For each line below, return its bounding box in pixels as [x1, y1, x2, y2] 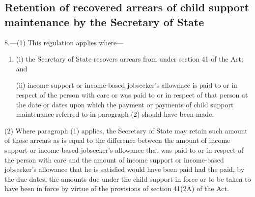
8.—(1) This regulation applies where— [4, 37, 124, 47]
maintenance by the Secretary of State [4, 14, 204, 29]
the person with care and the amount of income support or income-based [4, 154, 224, 164]
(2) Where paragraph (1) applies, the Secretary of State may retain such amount [4, 125, 248, 135]
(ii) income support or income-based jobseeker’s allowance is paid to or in [16, 80, 237, 90]
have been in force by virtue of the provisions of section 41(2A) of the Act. [4, 183, 229, 194]
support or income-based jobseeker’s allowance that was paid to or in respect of [4, 144, 244, 155]
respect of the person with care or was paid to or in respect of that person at [16, 89, 248, 99]
